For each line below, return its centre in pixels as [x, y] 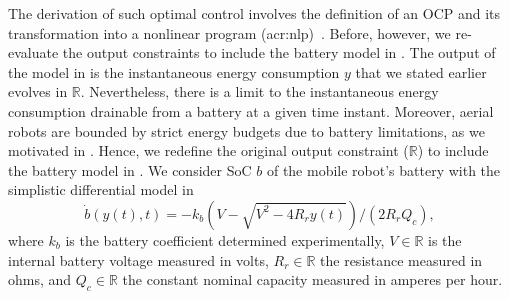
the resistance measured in [401, 259]
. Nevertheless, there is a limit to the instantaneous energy [259, 91]
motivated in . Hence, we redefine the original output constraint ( [208, 150]
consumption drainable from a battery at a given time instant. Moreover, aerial [251, 110]
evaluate [33, 52]
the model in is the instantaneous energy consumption [174, 71]
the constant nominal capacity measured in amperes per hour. [312, 279]
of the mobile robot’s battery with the [383, 169]
